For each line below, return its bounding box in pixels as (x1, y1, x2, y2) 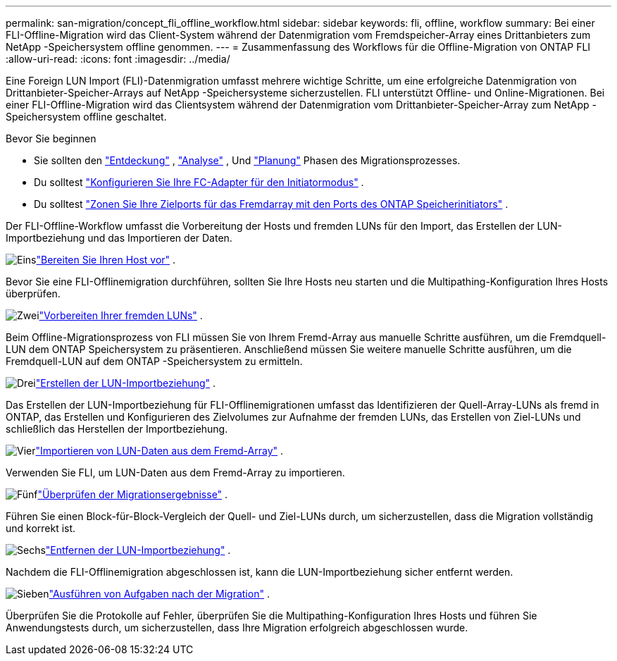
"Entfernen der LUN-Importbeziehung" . (45, 544, 231, 556)
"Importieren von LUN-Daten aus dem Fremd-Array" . (35, 445, 284, 457)
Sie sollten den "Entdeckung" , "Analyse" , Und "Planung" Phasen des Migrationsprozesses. (34, 154, 461, 166)
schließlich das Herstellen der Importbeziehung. (6, 423, 228, 435)
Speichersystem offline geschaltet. (6, 111, 167, 123)
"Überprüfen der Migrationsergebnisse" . (37, 488, 228, 500)
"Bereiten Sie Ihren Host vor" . (36, 254, 176, 266)
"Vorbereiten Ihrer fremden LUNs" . (39, 309, 203, 321)
